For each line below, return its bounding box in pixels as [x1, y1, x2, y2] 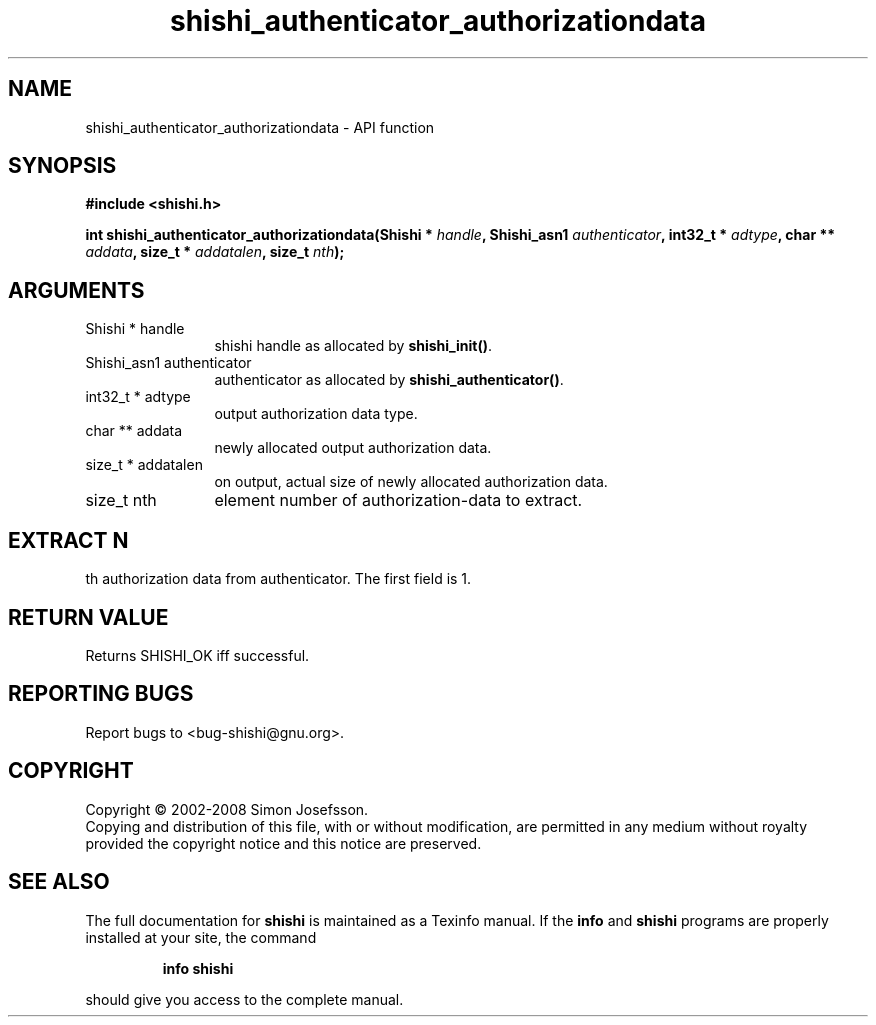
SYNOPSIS [8, 153, 117, 179]
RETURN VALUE [8, 604, 169, 630]
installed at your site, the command [85, 928, 317, 946]
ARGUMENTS [8, 277, 145, 303]
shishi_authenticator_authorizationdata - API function [85, 118, 435, 136]
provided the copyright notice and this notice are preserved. [85, 834, 482, 852]
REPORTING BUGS [8, 681, 194, 707]
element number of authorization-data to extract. [214, 490, 583, 511]
